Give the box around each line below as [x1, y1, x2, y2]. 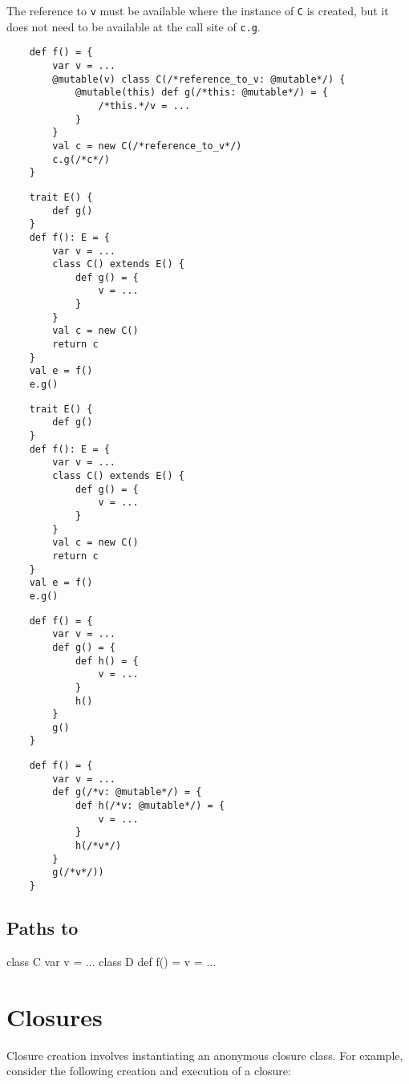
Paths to [6, 916, 79, 940]
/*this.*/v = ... [98, 99, 191, 112]
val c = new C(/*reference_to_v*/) [52, 140, 242, 152]
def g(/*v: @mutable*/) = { [52, 786, 202, 798]
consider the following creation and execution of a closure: [6, 1062, 291, 1079]
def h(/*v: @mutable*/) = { [75, 800, 225, 812]
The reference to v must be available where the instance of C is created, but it [6, 2, 389, 18]
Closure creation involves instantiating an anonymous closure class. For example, [6, 1046, 403, 1063]
